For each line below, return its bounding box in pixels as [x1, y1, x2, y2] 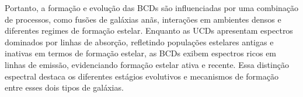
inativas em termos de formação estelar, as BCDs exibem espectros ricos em [5, 47, 277, 59]
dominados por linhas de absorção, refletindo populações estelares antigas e [5, 35, 274, 48]
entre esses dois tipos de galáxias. [5, 81, 124, 94]
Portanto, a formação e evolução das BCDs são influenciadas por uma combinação [5, 2, 299, 13]
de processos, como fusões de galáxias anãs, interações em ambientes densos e [5, 13, 281, 25]
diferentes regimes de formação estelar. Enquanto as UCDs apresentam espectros [5, 24, 293, 37]
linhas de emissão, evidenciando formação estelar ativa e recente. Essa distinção [5, 58, 289, 70]
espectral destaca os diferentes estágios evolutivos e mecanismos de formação [5, 70, 278, 82]
